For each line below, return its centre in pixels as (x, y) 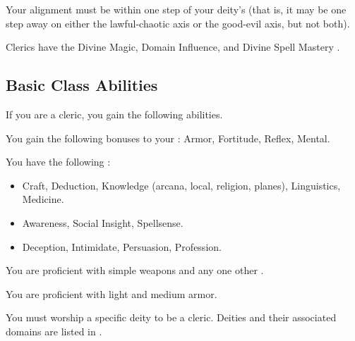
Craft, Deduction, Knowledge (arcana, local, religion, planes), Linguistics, (181, 185)
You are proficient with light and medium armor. (112, 293)
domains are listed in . (54, 331)
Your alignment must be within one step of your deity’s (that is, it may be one (176, 9)
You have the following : (58, 162)
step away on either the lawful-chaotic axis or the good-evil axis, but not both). (178, 23)
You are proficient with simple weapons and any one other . (135, 270)
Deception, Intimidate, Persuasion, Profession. (122, 246)
